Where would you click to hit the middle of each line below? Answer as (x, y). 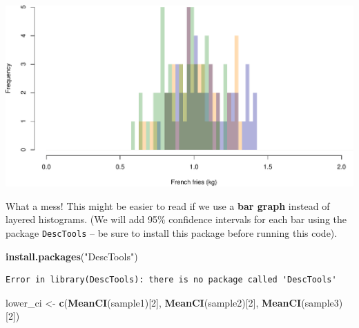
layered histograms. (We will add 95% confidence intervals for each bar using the (176, 219)
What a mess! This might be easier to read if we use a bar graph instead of (168, 205)
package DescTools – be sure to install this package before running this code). (172, 232)
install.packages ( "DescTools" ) (72, 256)
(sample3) (322, 302)
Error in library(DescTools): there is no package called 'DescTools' (171, 280)
